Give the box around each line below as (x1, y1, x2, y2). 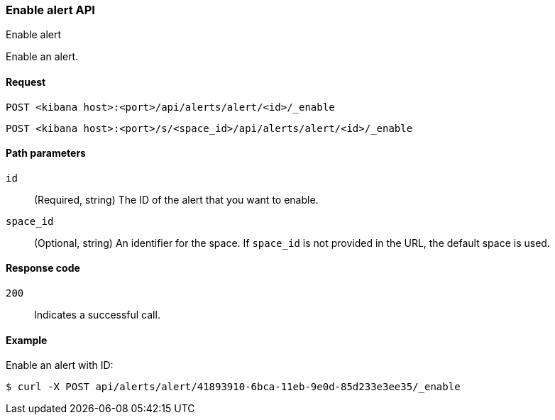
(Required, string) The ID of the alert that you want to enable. (34, 193, 319, 206)
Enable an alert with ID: (6, 359, 114, 372)
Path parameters (6, 147, 86, 160)
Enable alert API (6, 3, 95, 17)
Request (6, 75, 46, 88)
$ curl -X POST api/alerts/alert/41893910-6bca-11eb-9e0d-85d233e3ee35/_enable (6, 381, 461, 393)
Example (6, 333, 48, 346)
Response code (6, 262, 80, 275)
